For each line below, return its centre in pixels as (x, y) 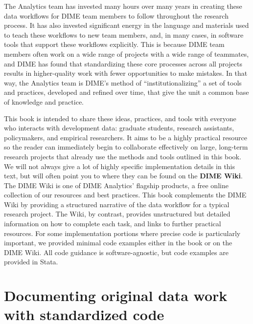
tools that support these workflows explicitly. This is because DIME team (114, 44)
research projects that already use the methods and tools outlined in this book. (123, 156)
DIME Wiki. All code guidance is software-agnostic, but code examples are (116, 252)
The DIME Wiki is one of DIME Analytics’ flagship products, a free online (116, 185)
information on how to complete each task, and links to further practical (113, 224)
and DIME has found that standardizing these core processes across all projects (123, 63)
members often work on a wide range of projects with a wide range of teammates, (126, 54)
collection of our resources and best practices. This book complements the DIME (125, 195)
